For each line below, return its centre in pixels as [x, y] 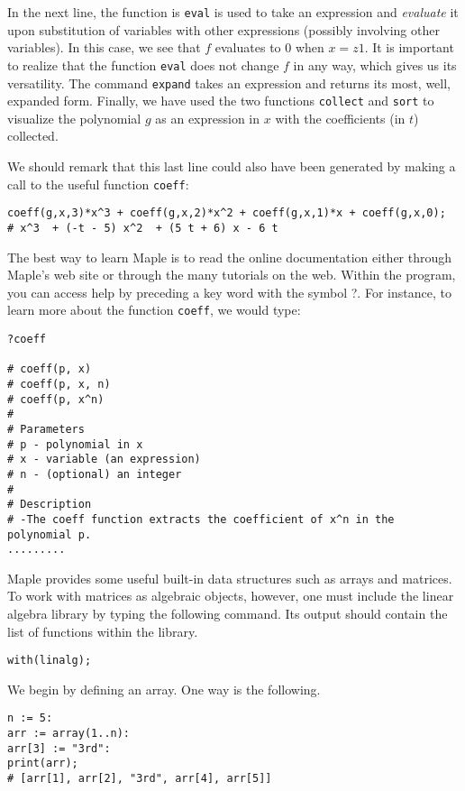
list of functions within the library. [103, 631]
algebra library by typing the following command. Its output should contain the [228, 614]
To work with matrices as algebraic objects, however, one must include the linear [231, 596]
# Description [50, 505]
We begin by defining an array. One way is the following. [164, 689]
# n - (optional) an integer [95, 474]
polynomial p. [50, 534]
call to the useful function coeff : [98, 184]
